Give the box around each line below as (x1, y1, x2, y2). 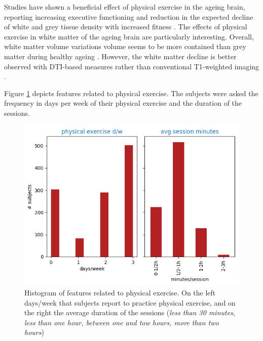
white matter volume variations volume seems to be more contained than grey (4, 41, 246, 52)
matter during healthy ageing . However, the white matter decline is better (4, 51, 237, 61)
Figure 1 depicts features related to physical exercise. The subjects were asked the (4, 88, 258, 98)
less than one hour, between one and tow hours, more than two (24, 317, 219, 327)
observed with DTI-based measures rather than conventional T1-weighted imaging (4, 61, 259, 71)
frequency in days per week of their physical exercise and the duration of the (4, 98, 242, 108)
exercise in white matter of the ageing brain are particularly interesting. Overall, (4, 31, 254, 41)
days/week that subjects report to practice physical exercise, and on (24, 297, 236, 308)
